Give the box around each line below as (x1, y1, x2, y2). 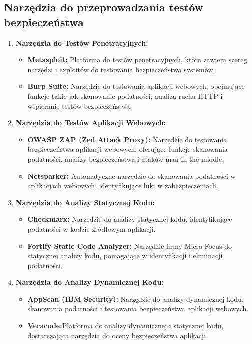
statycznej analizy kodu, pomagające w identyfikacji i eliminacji (27, 250, 223, 261)
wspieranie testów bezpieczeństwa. (27, 100, 132, 111)
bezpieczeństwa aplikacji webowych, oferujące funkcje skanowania (27, 144, 228, 154)
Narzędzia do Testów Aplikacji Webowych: (15, 117, 166, 128)
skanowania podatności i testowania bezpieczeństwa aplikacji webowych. (27, 303, 249, 314)
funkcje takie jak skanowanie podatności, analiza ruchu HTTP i (27, 90, 223, 101)
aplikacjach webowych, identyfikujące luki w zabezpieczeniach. (27, 180, 218, 191)
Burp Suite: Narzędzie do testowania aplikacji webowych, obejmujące (27, 81, 245, 91)
